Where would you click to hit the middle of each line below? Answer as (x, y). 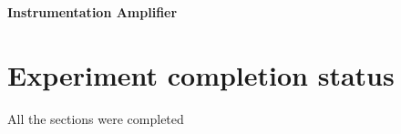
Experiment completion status (201, 74)
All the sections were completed (96, 118)
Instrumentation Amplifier (93, 12)
